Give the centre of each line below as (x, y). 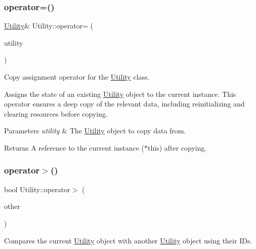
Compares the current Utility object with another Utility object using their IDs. (128, 240)
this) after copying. (177, 147)
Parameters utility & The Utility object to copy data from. (95, 131)
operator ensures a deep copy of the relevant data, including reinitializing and (124, 104)
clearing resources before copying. (56, 113)
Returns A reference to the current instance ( (74, 147)
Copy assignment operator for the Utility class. (77, 77)
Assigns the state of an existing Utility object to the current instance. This (120, 94)
